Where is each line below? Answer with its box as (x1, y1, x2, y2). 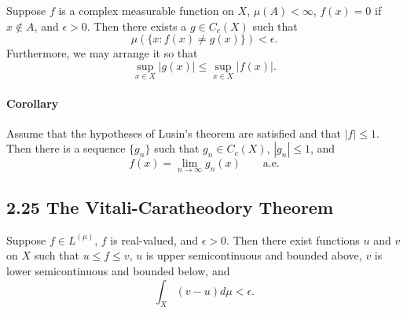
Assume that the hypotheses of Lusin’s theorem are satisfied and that (6, 124, 341, 141)
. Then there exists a (86, 17, 187, 34)
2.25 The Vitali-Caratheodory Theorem (6, 195, 334, 219)
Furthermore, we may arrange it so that (6, 45, 198, 61)
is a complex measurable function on (58, 2, 234, 18)
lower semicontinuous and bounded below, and (6, 263, 230, 278)
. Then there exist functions (226, 231, 360, 248)
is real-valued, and (110, 231, 199, 248)
